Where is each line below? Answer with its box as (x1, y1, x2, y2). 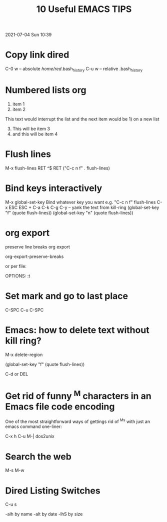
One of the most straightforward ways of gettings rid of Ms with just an (5, 417, 150, 424)
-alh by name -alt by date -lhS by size (5, 511, 83, 517)
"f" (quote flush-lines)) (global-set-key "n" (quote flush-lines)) (5, 209, 133, 215)
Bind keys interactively (5, 182, 102, 193)
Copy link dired (5, 49, 69, 60)
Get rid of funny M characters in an (5, 388, 151, 402)
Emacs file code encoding (5, 401, 115, 412)
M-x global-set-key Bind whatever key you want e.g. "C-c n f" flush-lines (5, 199, 156, 205)
